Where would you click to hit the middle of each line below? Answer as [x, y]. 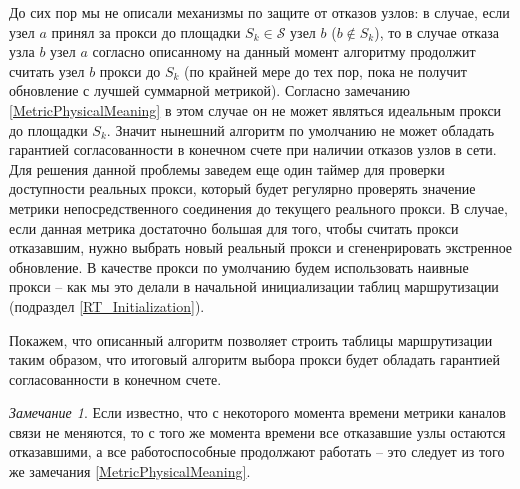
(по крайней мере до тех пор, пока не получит [325, 70]
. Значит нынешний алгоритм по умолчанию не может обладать [300, 129]
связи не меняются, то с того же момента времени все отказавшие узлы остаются [257, 431]
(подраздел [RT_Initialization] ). [107, 305]
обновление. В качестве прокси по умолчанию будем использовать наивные [239, 266]
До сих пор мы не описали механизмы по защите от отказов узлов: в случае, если [259, 12]
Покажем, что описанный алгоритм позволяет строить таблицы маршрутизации [251, 339]
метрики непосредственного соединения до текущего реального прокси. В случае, [258, 207]
